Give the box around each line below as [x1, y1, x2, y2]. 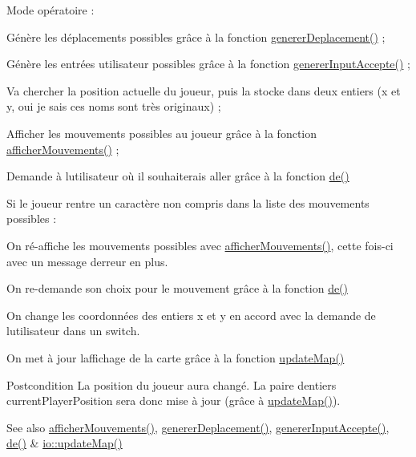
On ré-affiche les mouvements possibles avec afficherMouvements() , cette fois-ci [6, 237, 394, 253]
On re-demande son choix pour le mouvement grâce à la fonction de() [6, 280, 349, 297]
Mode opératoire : [6, 2, 95, 18]
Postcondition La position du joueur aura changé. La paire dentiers [6, 376, 337, 393]
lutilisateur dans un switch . [6, 322, 140, 339]
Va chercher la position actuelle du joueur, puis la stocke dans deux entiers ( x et [6, 82, 401, 99]
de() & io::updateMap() [6, 435, 123, 451]
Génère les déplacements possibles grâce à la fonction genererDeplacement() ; [6, 28, 386, 45]
